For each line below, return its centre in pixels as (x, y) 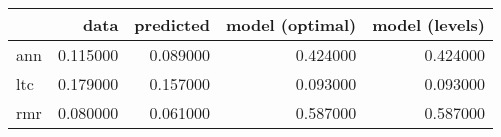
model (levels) (428, 24)
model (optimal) (291, 24)
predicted (172, 24)
